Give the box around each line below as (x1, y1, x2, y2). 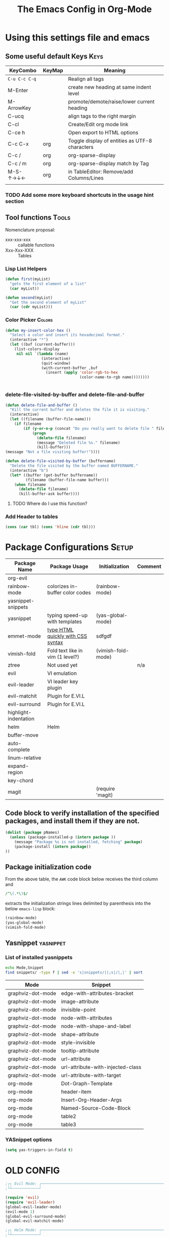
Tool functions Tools (5, 213, 71, 222)
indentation (8, 715, 35, 722)
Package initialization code (5, 863, 92, 871)
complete (8, 746, 30, 753)
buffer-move (8, 732, 39, 739)
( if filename (14, 421, 42, 426)
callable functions (18, 242, 55, 248)
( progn (32, 430, 46, 436)
